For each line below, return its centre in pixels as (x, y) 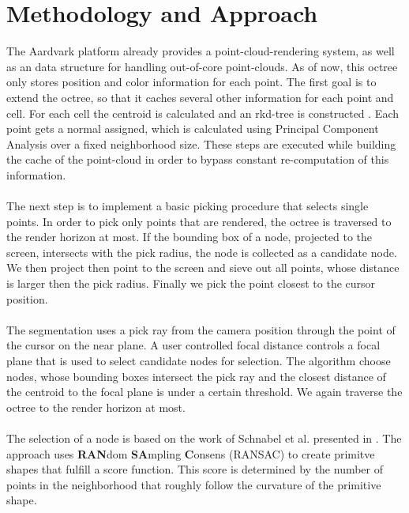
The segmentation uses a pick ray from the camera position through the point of (201, 329)
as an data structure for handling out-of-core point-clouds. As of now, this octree (202, 66)
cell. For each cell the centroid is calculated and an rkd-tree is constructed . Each (203, 113)
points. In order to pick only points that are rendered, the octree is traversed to (199, 221)
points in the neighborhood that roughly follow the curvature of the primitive (194, 484)
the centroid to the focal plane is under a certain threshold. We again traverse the (204, 392)
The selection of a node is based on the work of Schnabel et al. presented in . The (204, 438)
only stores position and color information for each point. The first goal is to (191, 82)
